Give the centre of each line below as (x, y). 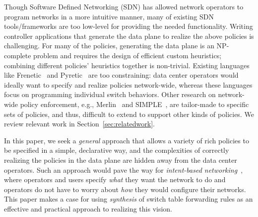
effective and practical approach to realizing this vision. (88, 208)
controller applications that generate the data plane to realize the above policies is (129, 36)
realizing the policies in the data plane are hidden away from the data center (121, 160)
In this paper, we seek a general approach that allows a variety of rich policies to (127, 140)
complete (18, 55)
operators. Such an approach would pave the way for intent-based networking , (124, 169)
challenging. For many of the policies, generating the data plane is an (109, 46)
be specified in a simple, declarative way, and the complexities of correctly (117, 150)
